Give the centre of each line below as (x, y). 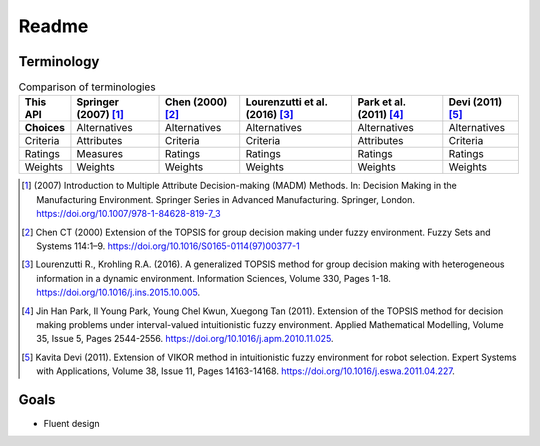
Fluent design (71, 424)
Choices (44, 128)
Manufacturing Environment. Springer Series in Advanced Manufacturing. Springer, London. (225, 199)
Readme (53, 26)
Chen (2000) (196, 102)
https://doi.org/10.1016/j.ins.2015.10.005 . (118, 292)
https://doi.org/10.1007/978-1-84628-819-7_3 (128, 214)
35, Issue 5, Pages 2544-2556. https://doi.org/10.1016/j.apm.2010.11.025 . (185, 339)
